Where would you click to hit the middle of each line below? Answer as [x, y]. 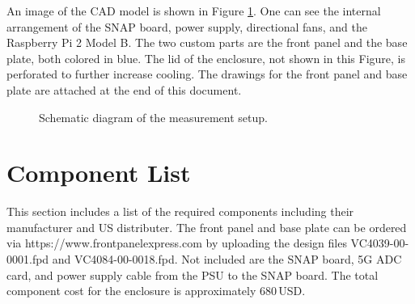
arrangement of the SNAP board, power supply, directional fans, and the [187, 26]
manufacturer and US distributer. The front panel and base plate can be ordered [207, 227]
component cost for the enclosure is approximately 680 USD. [156, 291]
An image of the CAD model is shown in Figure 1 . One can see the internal [194, 11]
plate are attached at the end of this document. [124, 89]
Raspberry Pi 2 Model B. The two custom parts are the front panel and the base [207, 42]
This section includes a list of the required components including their [180, 211]
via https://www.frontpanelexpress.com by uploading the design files [177, 243]
